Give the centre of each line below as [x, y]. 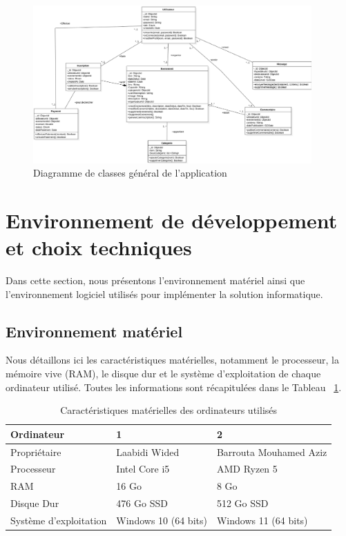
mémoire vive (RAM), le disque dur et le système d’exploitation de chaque [163, 374]
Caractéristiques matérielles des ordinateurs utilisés [169, 410]
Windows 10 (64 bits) [162, 520]
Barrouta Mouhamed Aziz [272, 451]
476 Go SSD [142, 503]
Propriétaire [36, 451]
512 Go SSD [242, 503]
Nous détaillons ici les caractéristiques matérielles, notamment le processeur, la [172, 360]
